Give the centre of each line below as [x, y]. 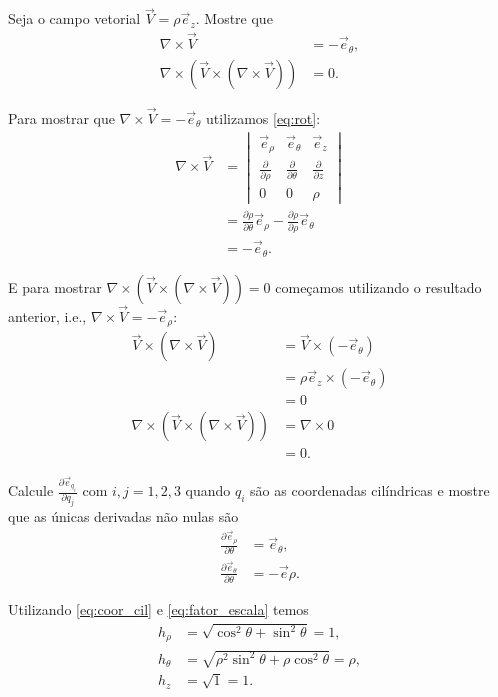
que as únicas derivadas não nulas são [123, 516]
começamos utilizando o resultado [378, 286]
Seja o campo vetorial [74, 18]
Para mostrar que [61, 117]
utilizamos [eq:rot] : [263, 117]
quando [208, 490]
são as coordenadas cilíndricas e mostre [370, 490]
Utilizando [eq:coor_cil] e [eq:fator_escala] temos [158, 609]
